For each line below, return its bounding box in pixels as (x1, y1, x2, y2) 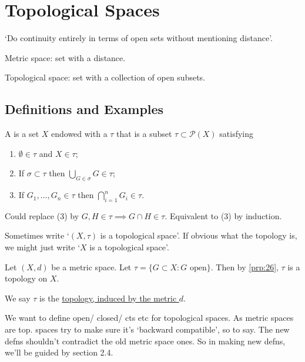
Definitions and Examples (5, 100, 164, 118)
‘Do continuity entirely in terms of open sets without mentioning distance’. (5, 32, 273, 44)
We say (5, 291, 31, 304)
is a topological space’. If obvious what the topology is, (100, 229, 297, 242)
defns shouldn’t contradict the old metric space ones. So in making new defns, (5, 334, 286, 347)
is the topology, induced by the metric (39, 291, 177, 304)
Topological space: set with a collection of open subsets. (5, 71, 206, 83)
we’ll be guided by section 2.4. (5, 346, 113, 358)
